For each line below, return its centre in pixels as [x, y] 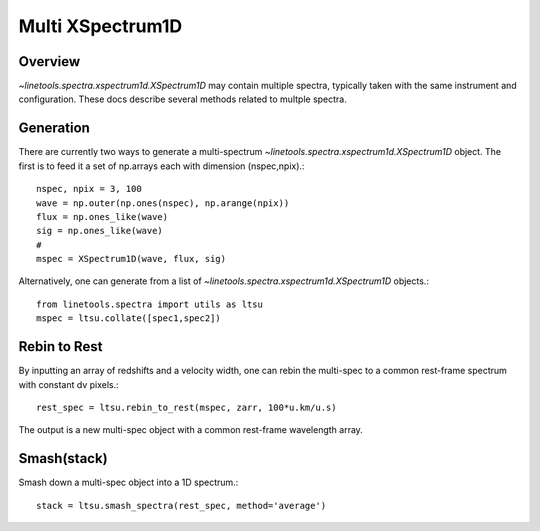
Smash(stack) [63, 458]
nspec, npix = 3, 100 [89, 189]
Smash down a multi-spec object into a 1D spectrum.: [128, 482]
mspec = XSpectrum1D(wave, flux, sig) [131, 259]
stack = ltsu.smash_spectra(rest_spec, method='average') [181, 505]
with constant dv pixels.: [68, 384]
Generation [54, 128]
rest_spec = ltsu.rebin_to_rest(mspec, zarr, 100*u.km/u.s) [186, 407]
